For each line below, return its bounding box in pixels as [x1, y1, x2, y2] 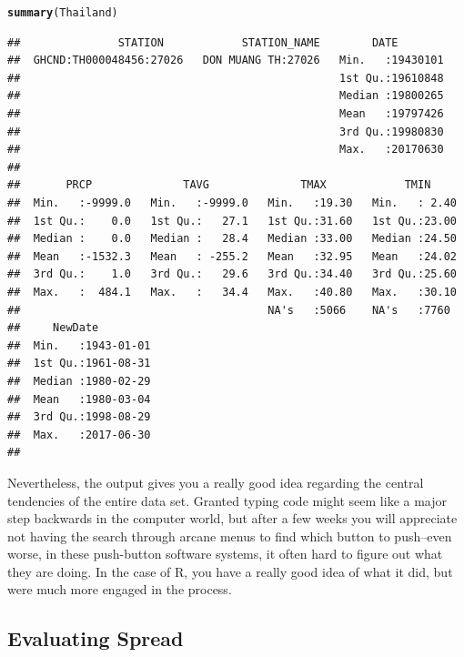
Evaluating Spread [7, 624, 184, 652]
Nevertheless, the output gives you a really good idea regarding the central [7, 472, 424, 491]
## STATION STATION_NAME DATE [7, 35, 398, 49]
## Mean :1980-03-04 [7, 392, 151, 406]
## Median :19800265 [7, 89, 444, 103]
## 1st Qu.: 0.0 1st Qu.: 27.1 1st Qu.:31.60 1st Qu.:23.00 [7, 214, 457, 227]
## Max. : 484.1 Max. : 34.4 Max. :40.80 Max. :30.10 [7, 285, 457, 298]
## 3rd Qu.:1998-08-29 [7, 410, 151, 424]
